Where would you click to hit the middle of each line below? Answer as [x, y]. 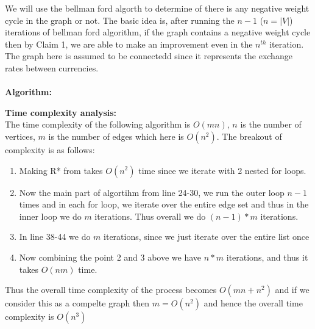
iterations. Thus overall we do [150, 216]
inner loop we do [50, 216]
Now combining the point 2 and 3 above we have [110, 257]
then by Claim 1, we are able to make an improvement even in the [129, 44]
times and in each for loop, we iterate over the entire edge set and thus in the [164, 204]
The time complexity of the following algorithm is [98, 124]
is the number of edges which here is [116, 136]
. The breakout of [249, 136]
